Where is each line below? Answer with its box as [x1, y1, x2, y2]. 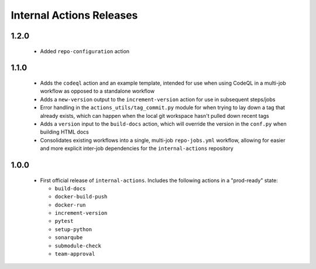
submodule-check [54, 242, 102, 249]
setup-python [54, 226, 92, 233]
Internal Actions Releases [11, 9, 138, 22]
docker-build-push [54, 193, 108, 200]
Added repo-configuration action [40, 47, 130, 55]
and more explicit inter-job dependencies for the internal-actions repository [40, 145, 233, 152]
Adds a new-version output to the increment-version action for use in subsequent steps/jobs [40, 96, 276, 103]
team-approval [54, 251, 95, 257]
